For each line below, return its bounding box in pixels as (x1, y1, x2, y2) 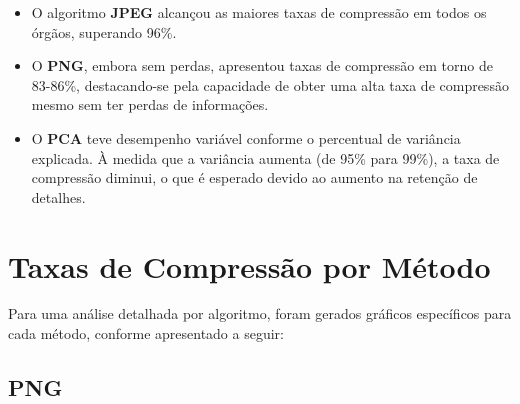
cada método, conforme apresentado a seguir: (8, 323, 284, 344)
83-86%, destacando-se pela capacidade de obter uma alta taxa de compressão (31, 74, 509, 95)
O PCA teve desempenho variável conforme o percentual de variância (31, 127, 461, 148)
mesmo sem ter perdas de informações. (31, 94, 269, 115)
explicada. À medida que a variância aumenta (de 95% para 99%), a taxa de (31, 147, 500, 168)
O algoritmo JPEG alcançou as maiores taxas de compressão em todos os (31, 2, 487, 22)
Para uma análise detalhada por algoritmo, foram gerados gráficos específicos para (8, 303, 512, 324)
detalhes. (31, 186, 86, 207)
